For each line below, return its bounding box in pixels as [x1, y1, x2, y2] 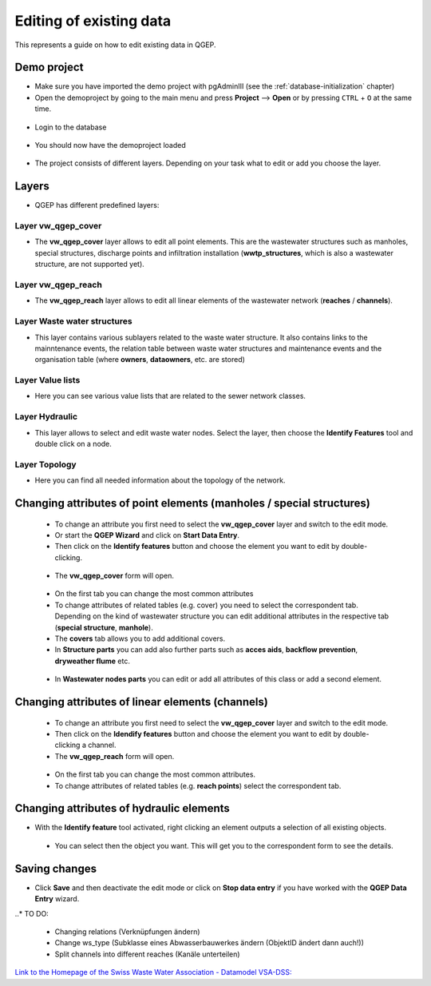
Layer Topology [14, 459, 77, 470]
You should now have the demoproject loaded [34, 141, 187, 150]
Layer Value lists [14, 375, 81, 386]
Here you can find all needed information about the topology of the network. [34, 475, 286, 485]
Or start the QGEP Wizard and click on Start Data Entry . [54, 530, 239, 539]
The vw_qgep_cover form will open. [54, 571, 175, 581]
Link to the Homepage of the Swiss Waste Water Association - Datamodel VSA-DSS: [14, 968, 292, 977]
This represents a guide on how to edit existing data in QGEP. [14, 40, 216, 50]
